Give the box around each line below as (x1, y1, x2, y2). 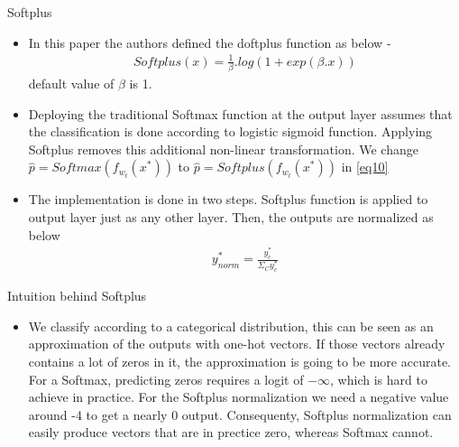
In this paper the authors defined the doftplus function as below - (28, 33, 391, 51)
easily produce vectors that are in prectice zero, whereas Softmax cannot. (28, 423, 434, 442)
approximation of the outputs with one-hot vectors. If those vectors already (28, 334, 445, 353)
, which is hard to (330, 369, 427, 388)
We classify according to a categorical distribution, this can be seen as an (28, 316, 434, 335)
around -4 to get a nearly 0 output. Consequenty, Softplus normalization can (28, 405, 452, 424)
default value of (28, 74, 115, 93)
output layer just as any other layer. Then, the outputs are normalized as (28, 208, 434, 227)
